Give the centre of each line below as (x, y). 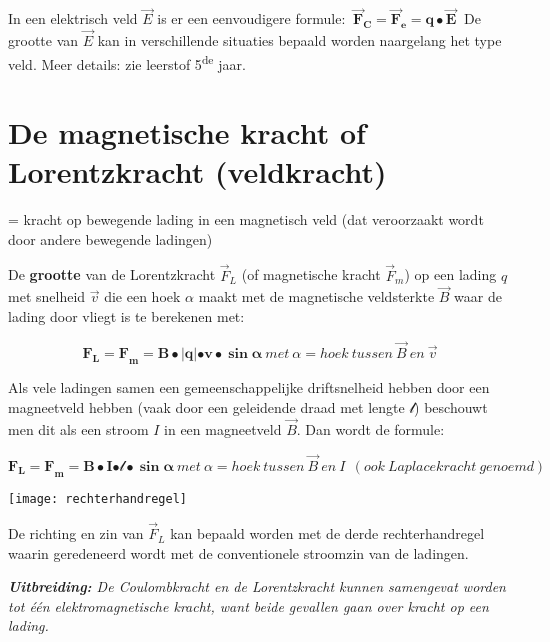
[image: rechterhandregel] (97, 499)
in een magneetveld (223, 428)
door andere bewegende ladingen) (110, 238)
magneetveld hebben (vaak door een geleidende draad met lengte (206, 407)
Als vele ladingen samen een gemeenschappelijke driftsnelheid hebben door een (249, 387)
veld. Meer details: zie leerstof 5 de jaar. (127, 62)
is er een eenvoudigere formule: (251, 18)
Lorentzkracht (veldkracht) (197, 171)
